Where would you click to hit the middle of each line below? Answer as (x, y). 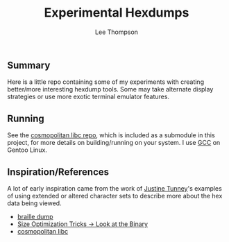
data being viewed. (34, 203)
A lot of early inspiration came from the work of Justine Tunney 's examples (114, 188)
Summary (29, 65)
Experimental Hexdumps (117, 13)
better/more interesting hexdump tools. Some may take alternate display (110, 89)
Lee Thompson (117, 32)
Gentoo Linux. (27, 150)
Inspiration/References (58, 172)
